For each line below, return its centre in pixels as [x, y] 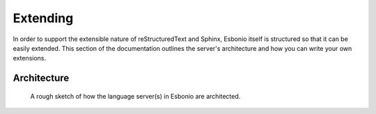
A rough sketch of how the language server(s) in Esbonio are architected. [135, 96]
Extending [43, 18]
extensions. [30, 58]
